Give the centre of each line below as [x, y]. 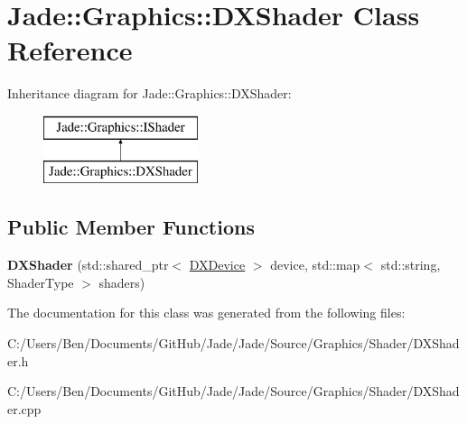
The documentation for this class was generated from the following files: [206, 313]
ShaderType [41, 282]
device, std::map [315, 265]
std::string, [411, 265]
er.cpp [24, 408]
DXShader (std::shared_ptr [88, 265]
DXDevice [217, 265]
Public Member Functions [131, 227]
